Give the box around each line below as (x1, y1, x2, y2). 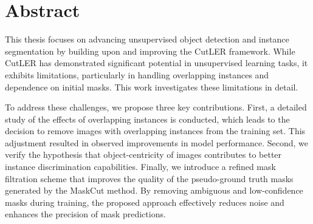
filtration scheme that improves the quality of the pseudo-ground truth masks (5, 172, 294, 185)
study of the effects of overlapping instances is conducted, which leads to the (5, 112, 290, 125)
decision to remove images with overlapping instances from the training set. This (5, 124, 306, 137)
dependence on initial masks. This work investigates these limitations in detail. (5, 80, 298, 93)
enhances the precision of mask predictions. (5, 208, 166, 220)
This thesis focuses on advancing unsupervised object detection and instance (5, 33, 289, 46)
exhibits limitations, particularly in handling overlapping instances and (5, 68, 269, 81)
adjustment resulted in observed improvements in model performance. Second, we (5, 136, 309, 149)
